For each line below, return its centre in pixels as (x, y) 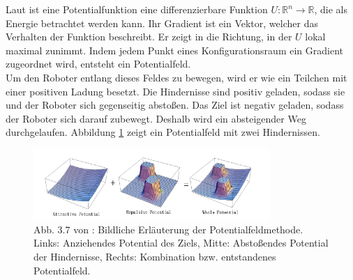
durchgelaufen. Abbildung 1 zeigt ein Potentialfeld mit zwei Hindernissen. (163, 132)
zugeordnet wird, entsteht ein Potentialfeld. (98, 64)
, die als (331, 9)
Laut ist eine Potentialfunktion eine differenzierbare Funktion (137, 9)
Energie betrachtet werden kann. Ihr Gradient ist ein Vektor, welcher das (162, 23)
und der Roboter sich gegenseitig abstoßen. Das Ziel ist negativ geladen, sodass (175, 105)
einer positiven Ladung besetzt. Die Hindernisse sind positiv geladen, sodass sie (175, 91)
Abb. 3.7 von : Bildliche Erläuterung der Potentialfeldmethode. (168, 229)
